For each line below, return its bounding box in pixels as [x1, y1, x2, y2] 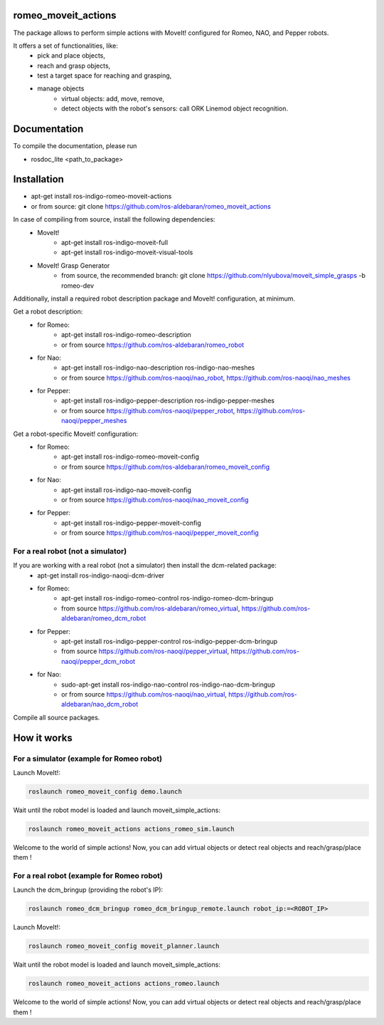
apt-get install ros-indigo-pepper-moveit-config [61, 519, 202, 527]
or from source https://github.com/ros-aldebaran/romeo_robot [61, 340, 245, 349]
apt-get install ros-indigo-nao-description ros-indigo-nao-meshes [61, 363, 255, 372]
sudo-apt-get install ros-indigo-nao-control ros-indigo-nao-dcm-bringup [61, 680, 275, 689]
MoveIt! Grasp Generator [37, 261, 110, 270]
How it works [13, 732, 73, 744]
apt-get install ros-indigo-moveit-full [61, 239, 169, 247]
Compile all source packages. [13, 713, 100, 722]
